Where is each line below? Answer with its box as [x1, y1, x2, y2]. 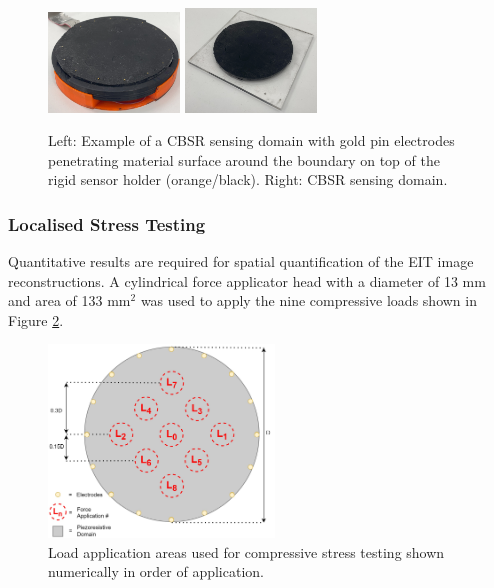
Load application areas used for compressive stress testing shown [48, 541, 445, 562]
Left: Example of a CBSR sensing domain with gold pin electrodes [48, 130, 455, 151]
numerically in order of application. [48, 561, 264, 582]
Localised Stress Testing [8, 211, 206, 236]
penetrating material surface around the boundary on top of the [48, 149, 440, 170]
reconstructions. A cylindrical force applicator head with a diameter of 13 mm [8, 270, 486, 291]
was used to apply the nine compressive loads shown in [140, 290, 477, 311]
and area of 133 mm [8, 290, 131, 311]
